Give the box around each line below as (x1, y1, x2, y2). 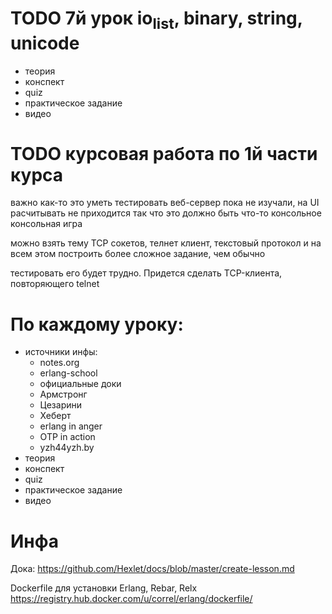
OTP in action (39, 431, 96, 443)
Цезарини (39, 399, 82, 411)
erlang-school (39, 367, 98, 379)
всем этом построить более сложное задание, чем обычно (10, 248, 266, 260)
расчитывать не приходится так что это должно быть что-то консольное (10, 207, 322, 219)
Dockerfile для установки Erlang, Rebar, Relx (10, 582, 198, 594)
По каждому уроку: (10, 313, 184, 336)
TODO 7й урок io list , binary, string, (10, 7, 303, 33)
